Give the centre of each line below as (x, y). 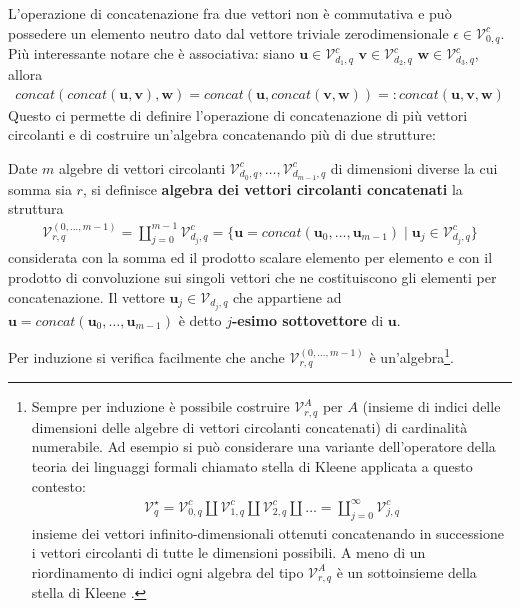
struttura (36, 208)
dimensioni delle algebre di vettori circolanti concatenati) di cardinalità (249, 426)
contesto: (58, 485)
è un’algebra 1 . (411, 355)
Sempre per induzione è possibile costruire (160, 406)
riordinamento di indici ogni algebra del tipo (167, 571)
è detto (200, 319)
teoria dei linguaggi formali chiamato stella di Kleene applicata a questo (252, 466)
